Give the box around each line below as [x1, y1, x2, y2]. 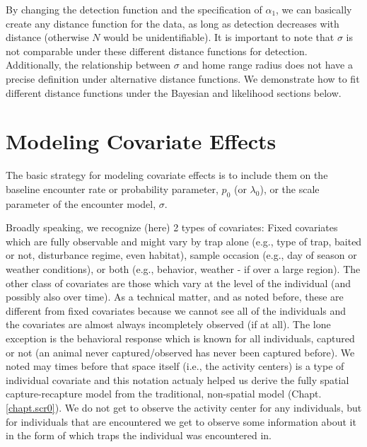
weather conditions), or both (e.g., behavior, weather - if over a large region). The [6, 262, 361, 277]
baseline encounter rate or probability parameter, [6, 181, 219, 196]
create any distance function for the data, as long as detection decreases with [6, 16, 339, 30]
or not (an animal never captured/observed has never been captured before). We [6, 344, 355, 359]
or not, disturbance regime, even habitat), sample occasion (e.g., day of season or [6, 248, 357, 262]
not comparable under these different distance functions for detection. [6, 43, 308, 58]
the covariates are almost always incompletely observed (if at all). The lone [6, 317, 331, 332]
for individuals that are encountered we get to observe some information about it [6, 414, 356, 429]
